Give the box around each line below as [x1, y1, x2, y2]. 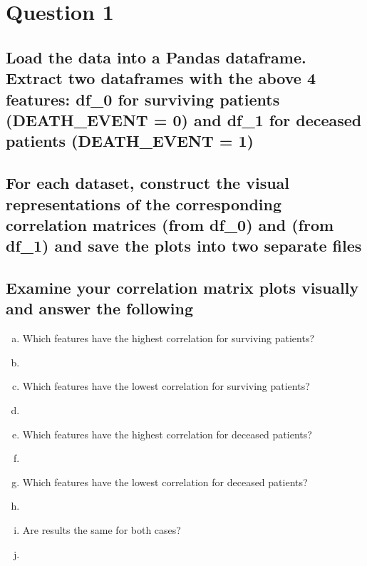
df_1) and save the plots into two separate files [6, 235, 362, 257]
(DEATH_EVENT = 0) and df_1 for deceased [6, 108, 362, 130]
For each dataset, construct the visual [6, 172, 290, 194]
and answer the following [6, 297, 193, 319]
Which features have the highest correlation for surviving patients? [22, 331, 315, 346]
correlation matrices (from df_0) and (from [6, 213, 334, 235]
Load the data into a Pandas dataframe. [6, 46, 306, 68]
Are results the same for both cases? [22, 523, 181, 537]
